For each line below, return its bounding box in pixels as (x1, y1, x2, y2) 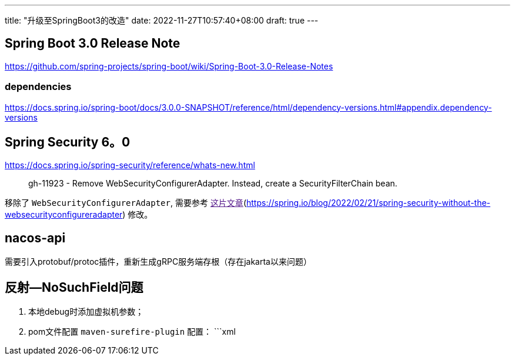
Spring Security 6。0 (5, 135, 131, 150)
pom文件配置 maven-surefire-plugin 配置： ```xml (28, 326, 236, 337)
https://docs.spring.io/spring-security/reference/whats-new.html (5, 160, 255, 171)
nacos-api (5, 230, 66, 245)
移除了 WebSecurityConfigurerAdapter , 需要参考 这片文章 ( (5, 198, 246, 208)
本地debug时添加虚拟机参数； (28, 306, 144, 317)
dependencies (5, 81, 72, 93)
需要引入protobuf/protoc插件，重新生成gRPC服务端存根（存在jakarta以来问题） (5, 256, 312, 267)
